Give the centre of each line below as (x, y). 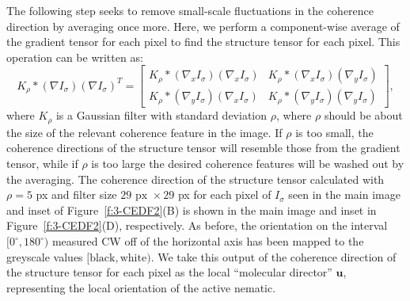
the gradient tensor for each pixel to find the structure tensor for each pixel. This (203, 42)
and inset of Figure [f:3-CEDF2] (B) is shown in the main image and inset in (192, 210)
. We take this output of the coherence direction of (273, 256)
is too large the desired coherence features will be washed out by (248, 164)
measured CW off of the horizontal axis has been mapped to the (208, 241)
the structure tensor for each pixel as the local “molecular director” (169, 272)
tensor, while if (42, 164)
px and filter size (76, 194)
